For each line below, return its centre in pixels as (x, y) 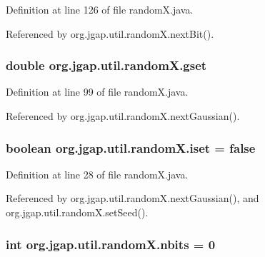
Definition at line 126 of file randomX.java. (100, 9)
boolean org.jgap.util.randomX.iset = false (131, 147)
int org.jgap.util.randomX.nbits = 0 (111, 244)
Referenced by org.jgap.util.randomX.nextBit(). (110, 33)
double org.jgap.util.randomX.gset (106, 65)
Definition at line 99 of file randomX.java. (97, 92)
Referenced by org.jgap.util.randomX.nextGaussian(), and (132, 198)
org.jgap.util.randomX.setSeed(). (77, 212)
